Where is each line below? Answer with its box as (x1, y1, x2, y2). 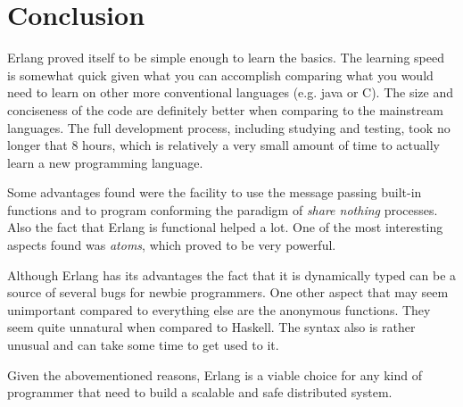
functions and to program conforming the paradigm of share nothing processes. (7, 200, 438, 219)
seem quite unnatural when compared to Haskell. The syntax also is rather (7, 318, 416, 336)
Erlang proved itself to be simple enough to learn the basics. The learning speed (7, 48, 444, 67)
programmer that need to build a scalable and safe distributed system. (7, 383, 393, 402)
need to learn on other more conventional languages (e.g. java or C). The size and (7, 83, 453, 102)
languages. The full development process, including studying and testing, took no (7, 118, 451, 137)
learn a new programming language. (7, 153, 203, 171)
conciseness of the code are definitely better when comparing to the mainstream (7, 100, 443, 119)
